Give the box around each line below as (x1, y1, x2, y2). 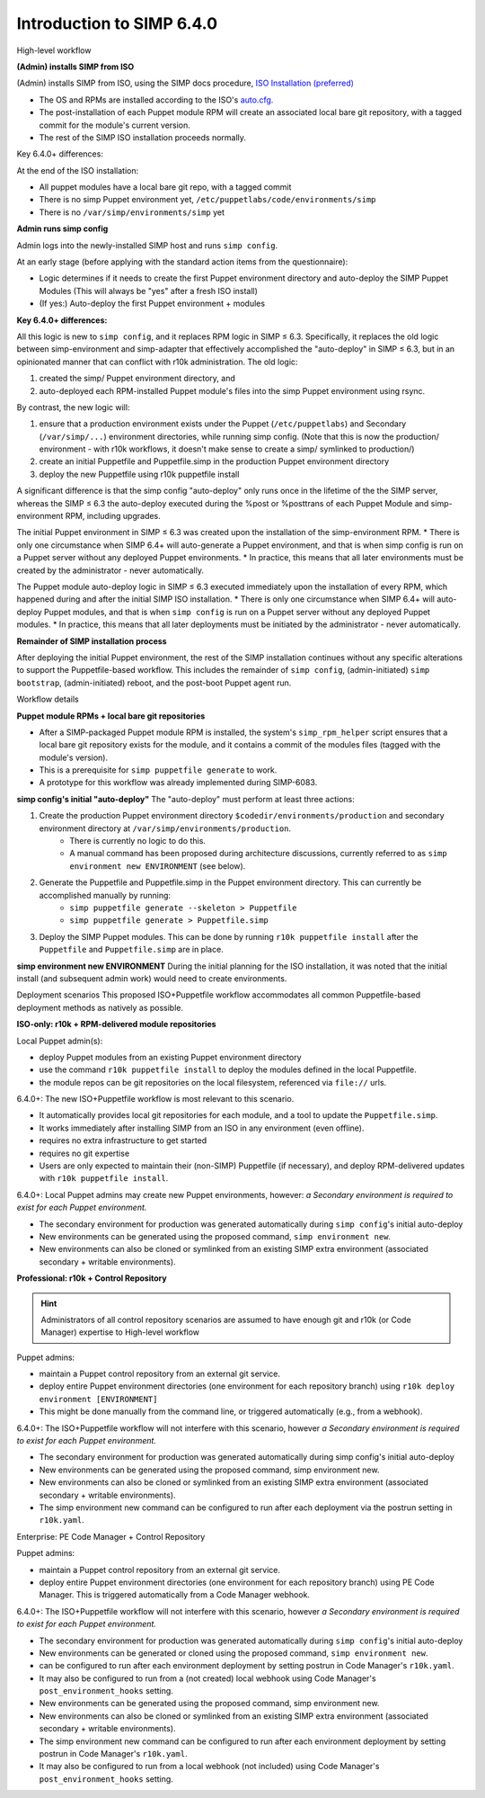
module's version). (39, 752, 108, 763)
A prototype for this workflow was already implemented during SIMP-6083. (39, 777, 318, 788)
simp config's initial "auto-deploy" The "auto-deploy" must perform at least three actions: (16, 793, 355, 804)
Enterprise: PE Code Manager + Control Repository (16, 1531, 206, 1542)
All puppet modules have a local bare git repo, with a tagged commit (39, 182, 292, 192)
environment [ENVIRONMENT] (39, 1394, 158, 1404)
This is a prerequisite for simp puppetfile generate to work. (39, 765, 278, 775)
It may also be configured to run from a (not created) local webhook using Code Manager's (39, 1673, 376, 1684)
